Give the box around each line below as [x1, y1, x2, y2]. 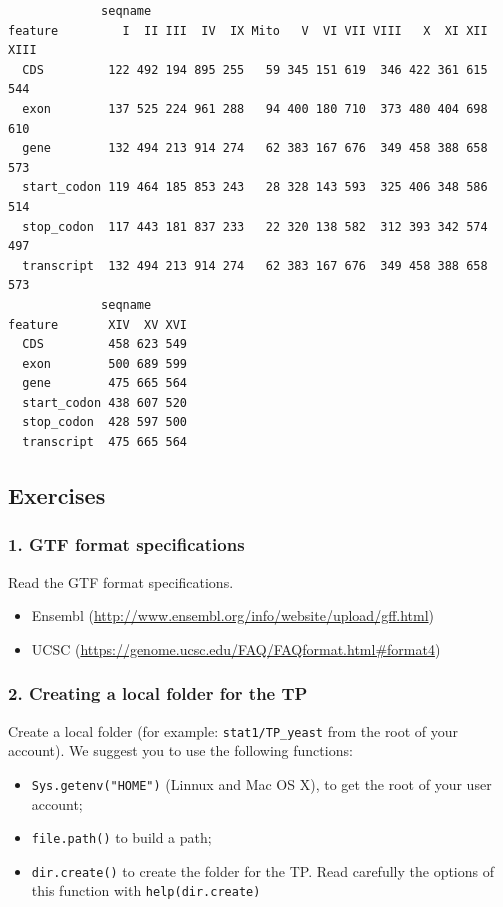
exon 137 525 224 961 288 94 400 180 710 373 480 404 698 [22, 101, 488, 116]
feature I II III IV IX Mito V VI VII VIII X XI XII [8, 23, 488, 38]
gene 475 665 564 [22, 376, 187, 391]
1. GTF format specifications [8, 532, 245, 557]
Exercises [8, 480, 106, 511]
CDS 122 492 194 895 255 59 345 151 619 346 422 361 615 [22, 62, 488, 77]
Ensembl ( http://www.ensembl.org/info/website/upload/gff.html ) [31, 605, 435, 626]
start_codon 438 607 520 [22, 395, 187, 410]
